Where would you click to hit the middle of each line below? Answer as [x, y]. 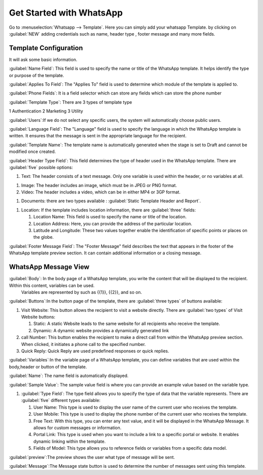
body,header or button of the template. [48, 367]
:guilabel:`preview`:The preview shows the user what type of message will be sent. [92, 457]
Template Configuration [46, 48]
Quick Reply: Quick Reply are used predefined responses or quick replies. [95, 351]
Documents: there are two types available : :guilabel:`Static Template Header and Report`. [111, 201]
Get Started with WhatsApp [66, 13]
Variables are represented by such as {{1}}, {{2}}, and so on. [82, 292]
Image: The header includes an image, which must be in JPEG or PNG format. [99, 185]
